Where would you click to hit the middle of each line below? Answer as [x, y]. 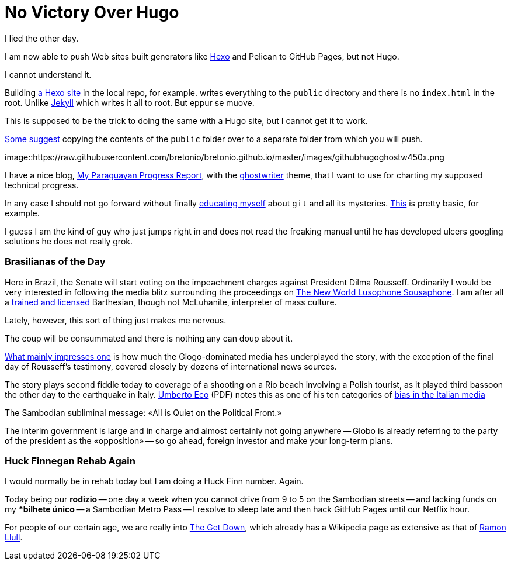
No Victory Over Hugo [92, 12]
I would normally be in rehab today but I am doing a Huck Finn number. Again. [154, 481]
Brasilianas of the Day [55, 262]
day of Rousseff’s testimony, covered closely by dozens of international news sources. [171, 366]
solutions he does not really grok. [69, 241]
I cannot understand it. [48, 74]
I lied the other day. [42, 38]
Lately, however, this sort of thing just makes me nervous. [116, 320]
